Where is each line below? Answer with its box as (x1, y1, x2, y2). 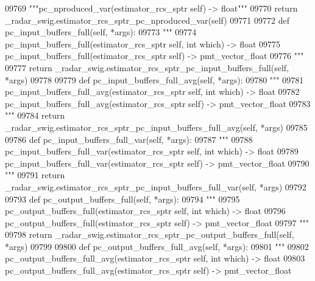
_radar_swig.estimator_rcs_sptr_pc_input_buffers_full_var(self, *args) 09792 (5, 180, 306, 193)
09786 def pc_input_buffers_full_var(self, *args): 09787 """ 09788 (5, 133, 253, 145)
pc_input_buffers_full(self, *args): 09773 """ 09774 (5, 26, 197, 38)
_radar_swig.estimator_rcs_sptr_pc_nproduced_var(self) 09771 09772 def (5, 13, 289, 26)
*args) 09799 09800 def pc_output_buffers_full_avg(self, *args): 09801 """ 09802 (5, 240, 309, 252)
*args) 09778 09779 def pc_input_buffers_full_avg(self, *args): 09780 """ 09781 (5, 73, 304, 86)
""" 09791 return (5, 168, 65, 181)
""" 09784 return (5, 109, 65, 122)
